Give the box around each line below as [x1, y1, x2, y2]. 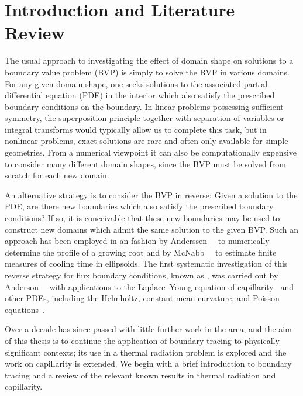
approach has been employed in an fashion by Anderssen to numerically [5, 235, 270, 247]
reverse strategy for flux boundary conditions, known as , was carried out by [5, 269, 278, 281]
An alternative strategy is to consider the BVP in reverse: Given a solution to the [5, 188, 298, 201]
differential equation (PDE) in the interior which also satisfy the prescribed [5, 89, 275, 101]
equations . [5, 303, 45, 315]
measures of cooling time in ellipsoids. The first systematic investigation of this [5, 257, 288, 270]
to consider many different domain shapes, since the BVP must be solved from [5, 157, 286, 170]
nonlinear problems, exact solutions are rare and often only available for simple [5, 135, 288, 147]
